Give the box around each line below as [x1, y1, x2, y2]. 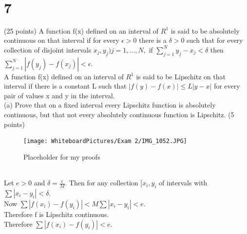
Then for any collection [69, 178, 139, 188]
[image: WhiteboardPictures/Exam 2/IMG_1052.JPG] [23, 138, 187, 145]
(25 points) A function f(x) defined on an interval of [4, 25, 159, 36]
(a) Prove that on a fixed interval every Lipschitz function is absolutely [4, 100, 216, 110]
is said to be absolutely [171, 25, 240, 36]
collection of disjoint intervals [4, 44, 91, 54]
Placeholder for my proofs [23, 151, 100, 162]
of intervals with [159, 178, 208, 188]
